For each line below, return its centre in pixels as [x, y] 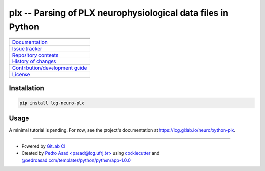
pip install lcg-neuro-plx [52, 103]
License [21, 75]
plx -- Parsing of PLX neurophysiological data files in [119, 13]
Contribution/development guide [50, 68]
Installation [26, 88]
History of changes [34, 61]
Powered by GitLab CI [43, 146]
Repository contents [35, 55]
